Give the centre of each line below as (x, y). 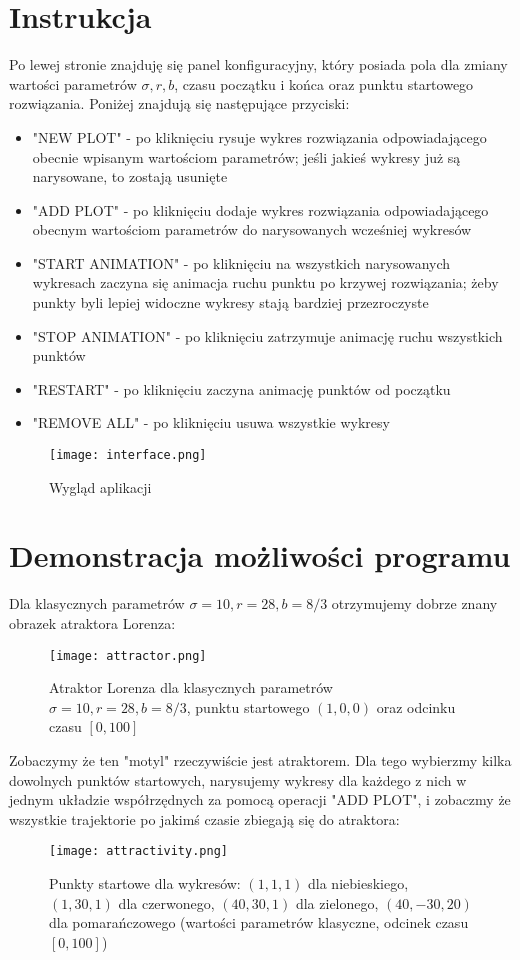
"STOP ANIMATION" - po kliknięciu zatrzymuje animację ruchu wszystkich (267, 335)
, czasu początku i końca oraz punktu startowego (324, 83)
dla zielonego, (337, 902)
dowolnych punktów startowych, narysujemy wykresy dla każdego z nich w (238, 779)
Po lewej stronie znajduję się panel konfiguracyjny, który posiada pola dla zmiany (258, 64)
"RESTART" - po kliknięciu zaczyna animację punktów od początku (241, 388)
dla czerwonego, (166, 902)
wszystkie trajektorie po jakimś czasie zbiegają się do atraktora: (204, 818)
